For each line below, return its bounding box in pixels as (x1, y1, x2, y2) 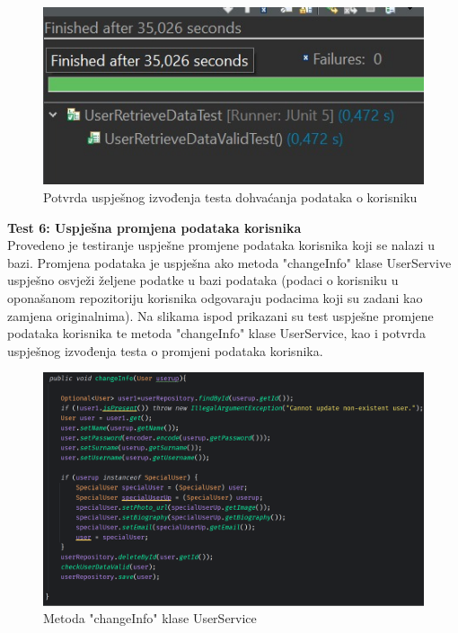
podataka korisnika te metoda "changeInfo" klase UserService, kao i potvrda (7, 324, 426, 343)
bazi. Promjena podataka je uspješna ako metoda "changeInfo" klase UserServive (7, 253, 452, 272)
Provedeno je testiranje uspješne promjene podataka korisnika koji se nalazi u (7, 236, 435, 254)
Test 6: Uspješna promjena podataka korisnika (7, 218, 302, 236)
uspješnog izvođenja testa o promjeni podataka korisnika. (7, 341, 323, 360)
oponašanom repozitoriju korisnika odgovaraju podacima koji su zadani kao (7, 289, 423, 308)
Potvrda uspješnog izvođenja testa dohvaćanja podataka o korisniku (43, 188, 418, 207)
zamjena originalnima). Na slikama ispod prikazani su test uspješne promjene (7, 306, 434, 325)
